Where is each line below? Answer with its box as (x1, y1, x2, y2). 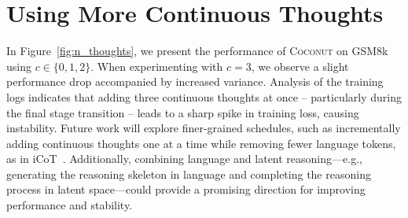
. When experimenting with (90, 57, 223, 74)
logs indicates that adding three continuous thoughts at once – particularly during (6, 88, 402, 105)
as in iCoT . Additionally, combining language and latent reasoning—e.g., (6, 150, 362, 167)
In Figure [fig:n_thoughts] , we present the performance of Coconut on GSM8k (6, 42, 388, 59)
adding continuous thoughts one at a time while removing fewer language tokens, (6, 135, 396, 151)
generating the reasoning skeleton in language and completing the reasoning (6, 165, 371, 182)
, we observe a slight (251, 57, 349, 74)
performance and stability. (6, 197, 133, 213)
